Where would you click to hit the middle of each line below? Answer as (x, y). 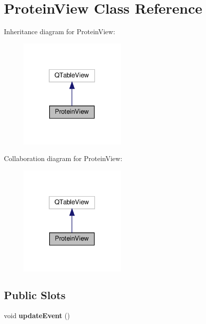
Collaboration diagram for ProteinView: (63, 158)
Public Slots (35, 295)
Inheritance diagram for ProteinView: (60, 31)
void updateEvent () (37, 315)
